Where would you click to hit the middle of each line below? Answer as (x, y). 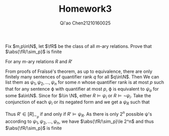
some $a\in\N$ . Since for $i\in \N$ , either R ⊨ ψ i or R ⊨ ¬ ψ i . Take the (78, 96)
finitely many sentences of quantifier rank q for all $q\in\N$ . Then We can (82, 76)
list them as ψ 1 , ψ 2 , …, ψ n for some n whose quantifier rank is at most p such (85, 83)
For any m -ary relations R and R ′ (39, 61)
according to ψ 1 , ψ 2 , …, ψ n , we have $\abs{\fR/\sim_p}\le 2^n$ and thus (79, 122)
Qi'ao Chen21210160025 (85, 23)
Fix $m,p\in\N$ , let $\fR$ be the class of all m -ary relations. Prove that (79, 46)
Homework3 (85, 9)
